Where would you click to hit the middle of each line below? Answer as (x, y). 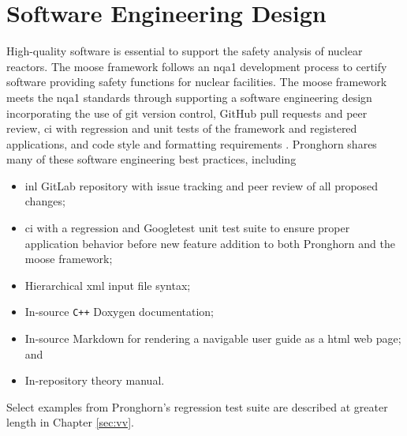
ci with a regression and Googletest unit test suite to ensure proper (187, 228)
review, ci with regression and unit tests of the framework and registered (182, 128)
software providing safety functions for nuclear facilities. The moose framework (197, 82)
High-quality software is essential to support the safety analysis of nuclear (185, 51)
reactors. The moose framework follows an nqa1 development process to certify (197, 66)
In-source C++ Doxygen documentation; (119, 312)
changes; (45, 201)
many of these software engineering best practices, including (151, 159)
